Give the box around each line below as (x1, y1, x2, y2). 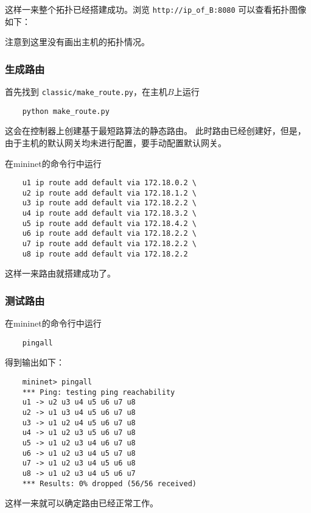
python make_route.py (22, 107, 110, 116)
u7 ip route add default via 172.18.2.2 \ (22, 239, 197, 249)
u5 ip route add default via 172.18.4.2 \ (22, 219, 197, 228)
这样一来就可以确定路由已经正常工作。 (5, 497, 158, 509)
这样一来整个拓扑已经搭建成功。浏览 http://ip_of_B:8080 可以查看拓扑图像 (5, 3, 307, 15)
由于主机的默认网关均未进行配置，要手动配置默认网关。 (5, 136, 226, 149)
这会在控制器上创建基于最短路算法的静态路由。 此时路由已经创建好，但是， (5, 124, 306, 137)
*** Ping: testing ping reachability (22, 387, 175, 397)
